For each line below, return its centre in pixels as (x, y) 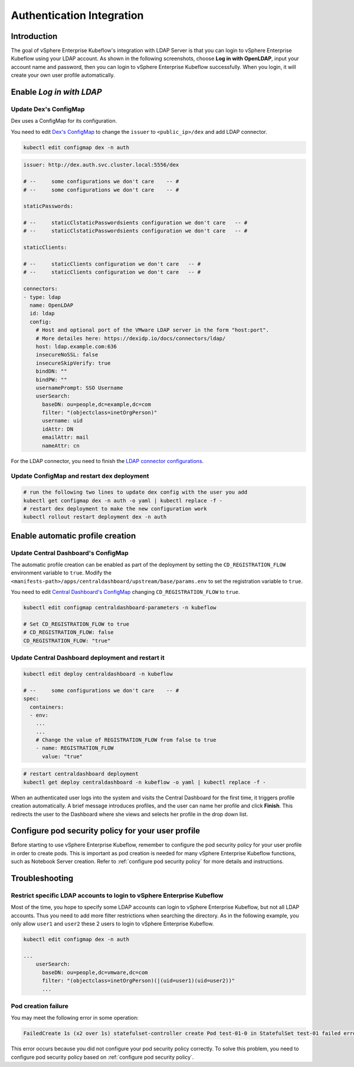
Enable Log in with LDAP (56, 92)
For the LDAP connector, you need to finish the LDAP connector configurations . (107, 461)
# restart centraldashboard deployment (81, 774)
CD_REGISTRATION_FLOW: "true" (67, 641)
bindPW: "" (51, 380)
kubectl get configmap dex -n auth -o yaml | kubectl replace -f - (123, 500)
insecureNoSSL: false (67, 355)
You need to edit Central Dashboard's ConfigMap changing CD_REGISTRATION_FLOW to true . (125, 592)
